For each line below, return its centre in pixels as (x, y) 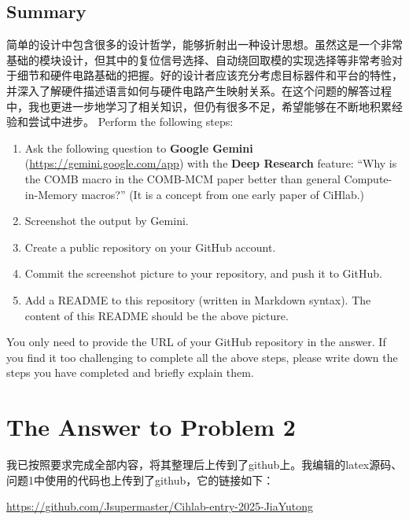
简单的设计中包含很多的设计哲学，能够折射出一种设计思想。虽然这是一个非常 (204, 44)
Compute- (368, 178)
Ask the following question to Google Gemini (139, 148)
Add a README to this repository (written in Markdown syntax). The (198, 299)
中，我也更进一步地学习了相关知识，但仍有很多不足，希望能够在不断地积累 (199, 106)
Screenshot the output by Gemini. (107, 221)
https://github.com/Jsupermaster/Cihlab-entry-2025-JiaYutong (160, 506)
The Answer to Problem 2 (151, 427)
